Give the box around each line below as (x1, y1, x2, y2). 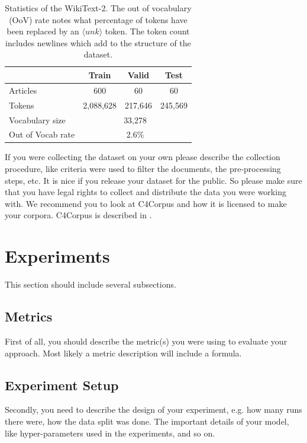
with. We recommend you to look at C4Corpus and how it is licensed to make (5, 197, 287, 209)
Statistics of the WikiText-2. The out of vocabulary (5, 2, 192, 14)
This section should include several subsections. (5, 278, 176, 291)
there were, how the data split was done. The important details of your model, (5, 415, 289, 427)
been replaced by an (7, 25, 79, 37)
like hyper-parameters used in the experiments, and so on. (5, 426, 215, 439)
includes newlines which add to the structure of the (5, 36, 191, 49)
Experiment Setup (5, 375, 119, 394)
